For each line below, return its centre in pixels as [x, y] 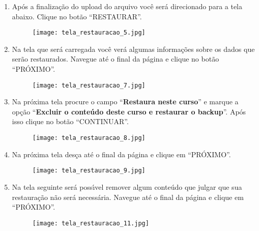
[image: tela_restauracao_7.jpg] [89, 85]
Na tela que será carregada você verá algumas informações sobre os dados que [133, 49]
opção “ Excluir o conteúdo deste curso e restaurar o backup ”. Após [129, 111]
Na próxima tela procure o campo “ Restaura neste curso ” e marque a [125, 102]
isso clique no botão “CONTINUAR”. [70, 121]
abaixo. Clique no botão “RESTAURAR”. [77, 16]
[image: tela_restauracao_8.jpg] [89, 138]
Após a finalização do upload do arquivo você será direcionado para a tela [127, 6]
